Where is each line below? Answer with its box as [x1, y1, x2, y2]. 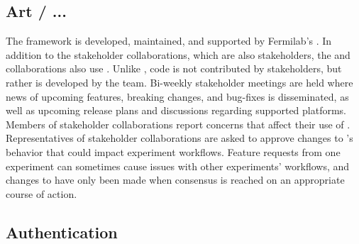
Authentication [6, 221, 118, 243]
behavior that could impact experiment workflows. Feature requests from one [6, 144, 341, 159]
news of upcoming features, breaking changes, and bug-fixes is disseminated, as [6, 89, 349, 104]
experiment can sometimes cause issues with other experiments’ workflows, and [6, 158, 350, 173]
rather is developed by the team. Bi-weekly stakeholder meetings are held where [6, 74, 353, 89]
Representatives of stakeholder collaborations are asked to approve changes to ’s [6, 131, 353, 145]
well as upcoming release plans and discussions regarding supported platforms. [6, 103, 347, 118]
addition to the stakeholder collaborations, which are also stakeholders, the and [6, 47, 350, 62]
